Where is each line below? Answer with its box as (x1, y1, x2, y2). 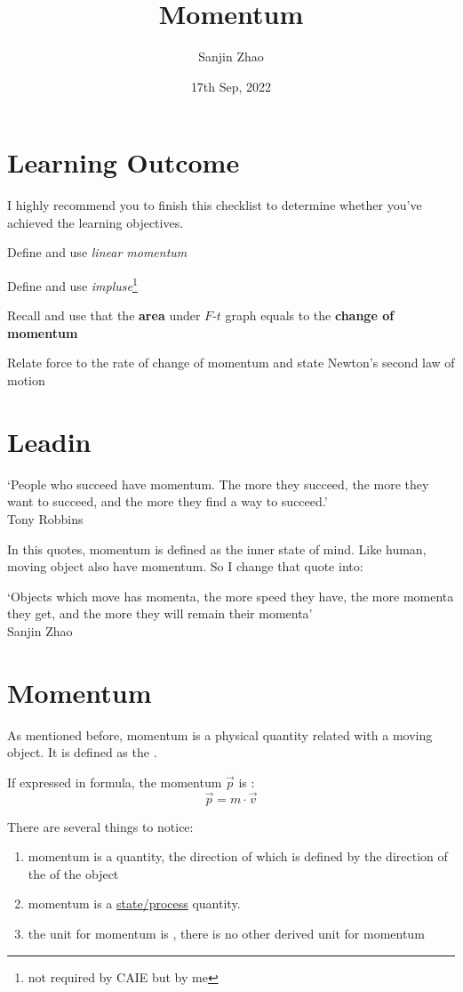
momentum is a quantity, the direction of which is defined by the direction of (28, 847, 448, 866)
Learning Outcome (7, 144, 240, 181)
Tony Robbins (7, 509, 84, 528)
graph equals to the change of (225, 306, 395, 325)
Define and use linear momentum (7, 243, 188, 262)
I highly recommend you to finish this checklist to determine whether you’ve (7, 196, 422, 214)
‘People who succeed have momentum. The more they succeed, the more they (7, 474, 429, 493)
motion (7, 371, 45, 390)
